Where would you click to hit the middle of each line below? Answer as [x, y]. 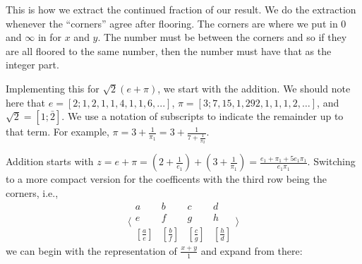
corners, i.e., [32, 193]
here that [26, 102]
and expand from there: [252, 250]
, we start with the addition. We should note [254, 88]
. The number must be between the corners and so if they [222, 37]
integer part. [32, 65]
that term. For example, [58, 132]
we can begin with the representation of [91, 250]
